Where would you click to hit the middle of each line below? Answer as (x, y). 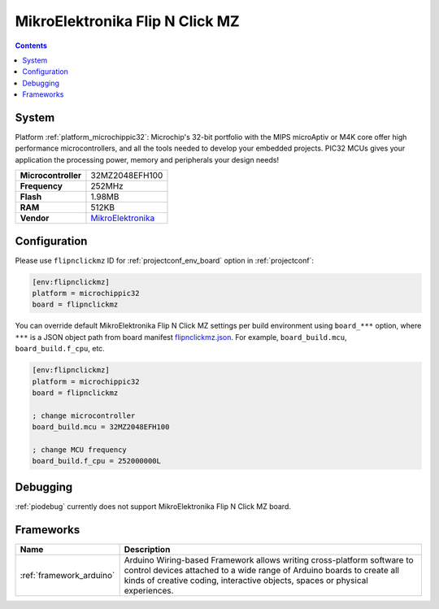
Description (147, 549)
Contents (31, 46)
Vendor (35, 218)
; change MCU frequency (80, 450)
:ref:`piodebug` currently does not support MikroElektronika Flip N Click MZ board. (153, 506)
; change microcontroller (84, 415)
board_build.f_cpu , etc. (60, 349)
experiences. (149, 590)
